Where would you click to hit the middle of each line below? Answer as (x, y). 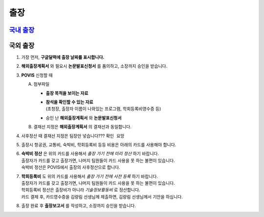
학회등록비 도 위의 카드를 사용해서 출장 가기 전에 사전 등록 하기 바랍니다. (90, 176)
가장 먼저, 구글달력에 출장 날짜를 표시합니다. (63, 57)
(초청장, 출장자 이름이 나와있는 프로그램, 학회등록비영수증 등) (103, 109)
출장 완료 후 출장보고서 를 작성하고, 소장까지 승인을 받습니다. (79, 206)
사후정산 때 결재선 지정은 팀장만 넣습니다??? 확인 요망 (73, 136)
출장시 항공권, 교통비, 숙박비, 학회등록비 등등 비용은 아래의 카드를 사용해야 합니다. (99, 144)
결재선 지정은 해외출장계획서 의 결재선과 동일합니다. (82, 127)
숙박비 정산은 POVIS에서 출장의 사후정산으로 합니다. (71, 167)
